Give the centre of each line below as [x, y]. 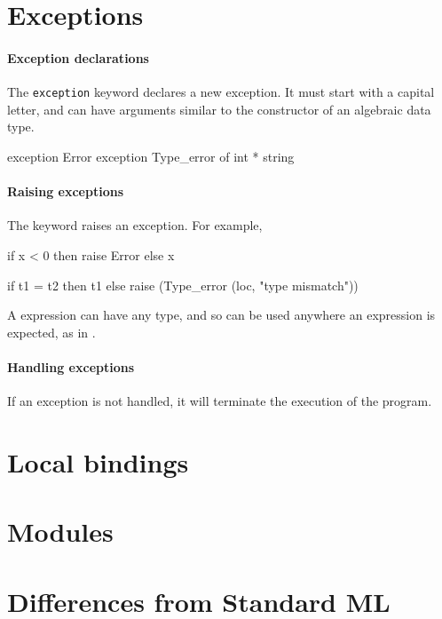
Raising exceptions [65, 191]
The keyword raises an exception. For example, [135, 225]
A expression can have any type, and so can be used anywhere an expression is [221, 315]
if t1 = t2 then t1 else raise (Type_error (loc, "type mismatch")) [183, 285]
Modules [60, 532]
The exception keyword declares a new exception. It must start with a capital [221, 92]
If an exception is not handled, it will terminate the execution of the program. [220, 401]
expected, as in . [51, 332]
